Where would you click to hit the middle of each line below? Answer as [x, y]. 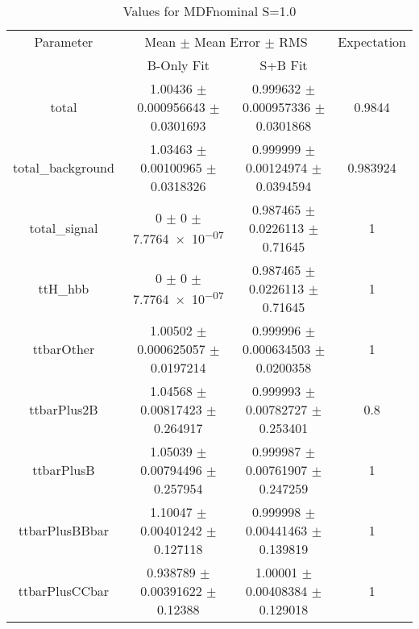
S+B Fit [284, 65]
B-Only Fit [178, 65]
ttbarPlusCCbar [64, 591]
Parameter [64, 42]
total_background [64, 167]
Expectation [372, 42]
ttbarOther [64, 349]
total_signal [64, 228]
